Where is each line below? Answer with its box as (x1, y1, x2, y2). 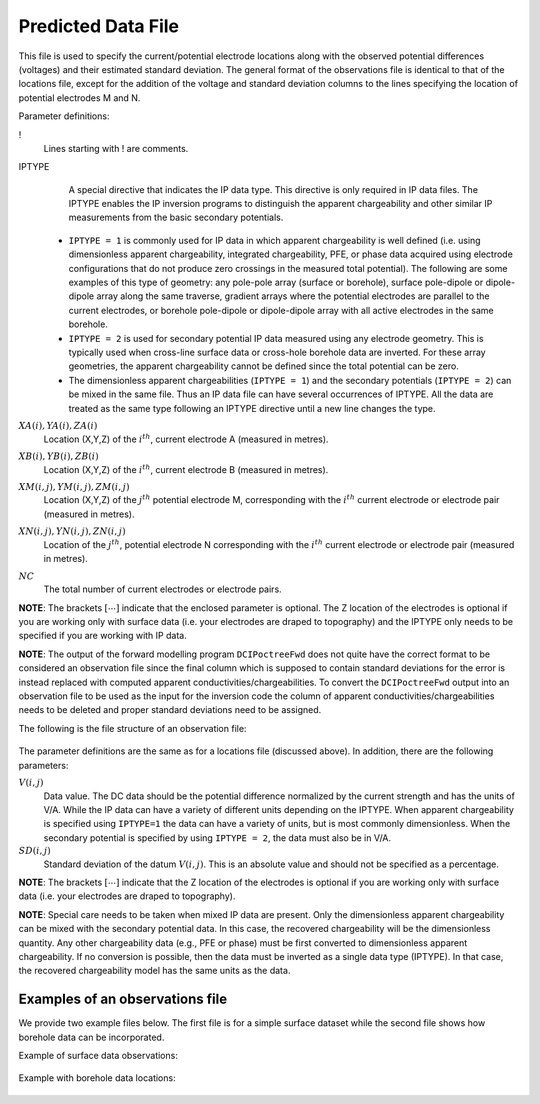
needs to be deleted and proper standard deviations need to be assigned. (18, 704, 322, 716)
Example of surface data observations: (18, 1050, 179, 1062)
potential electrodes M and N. (18, 91, 141, 104)
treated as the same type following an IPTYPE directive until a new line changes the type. (68, 402, 436, 414)
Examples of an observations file (18, 991, 228, 1008)
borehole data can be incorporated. (18, 1031, 165, 1043)
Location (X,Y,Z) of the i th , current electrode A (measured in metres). (43, 431, 329, 445)
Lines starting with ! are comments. (43, 142, 189, 154)
